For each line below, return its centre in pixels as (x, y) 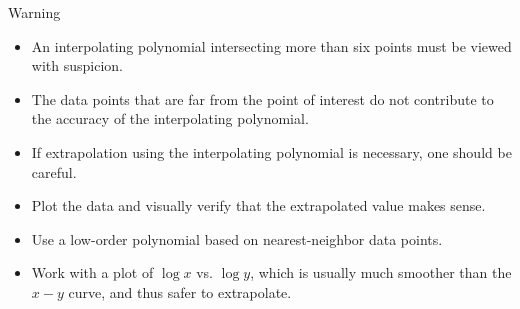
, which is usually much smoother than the (381, 272)
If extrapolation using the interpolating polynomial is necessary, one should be (271, 151)
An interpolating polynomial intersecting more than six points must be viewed (271, 45)
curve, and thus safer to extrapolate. (180, 291)
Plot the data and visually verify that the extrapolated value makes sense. (258, 205)
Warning (34, 12)
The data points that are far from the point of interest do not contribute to (262, 98)
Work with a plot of (92, 272)
